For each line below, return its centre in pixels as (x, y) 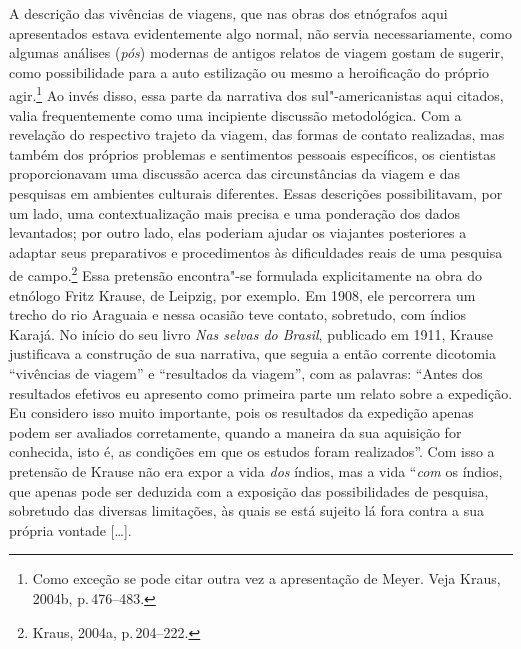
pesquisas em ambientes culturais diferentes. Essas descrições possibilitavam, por (256, 193)
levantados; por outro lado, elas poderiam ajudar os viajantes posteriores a (238, 232)
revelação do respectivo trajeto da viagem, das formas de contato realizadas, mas (257, 134)
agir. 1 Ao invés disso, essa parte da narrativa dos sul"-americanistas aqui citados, (256, 94)
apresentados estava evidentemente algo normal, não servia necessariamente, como (260, 32)
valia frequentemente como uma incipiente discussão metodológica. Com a (235, 114)
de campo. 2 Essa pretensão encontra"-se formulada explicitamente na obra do (245, 274)
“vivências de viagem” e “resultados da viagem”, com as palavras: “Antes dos (246, 373)
